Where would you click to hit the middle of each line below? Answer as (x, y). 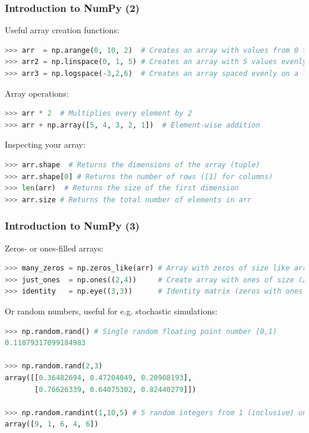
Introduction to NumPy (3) (72, 226)
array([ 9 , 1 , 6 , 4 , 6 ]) (52, 424)
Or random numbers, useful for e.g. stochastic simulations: (111, 311)
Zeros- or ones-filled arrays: (54, 248)
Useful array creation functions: (62, 30)
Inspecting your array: (45, 144)
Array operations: (37, 93)
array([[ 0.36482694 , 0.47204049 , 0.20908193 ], (99, 378)
